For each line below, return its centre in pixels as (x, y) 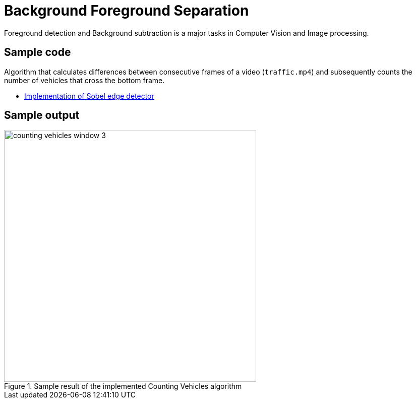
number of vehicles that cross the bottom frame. (84, 80)
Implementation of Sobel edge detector (89, 96)
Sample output (42, 115)
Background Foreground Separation (127, 11)
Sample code (38, 52)
